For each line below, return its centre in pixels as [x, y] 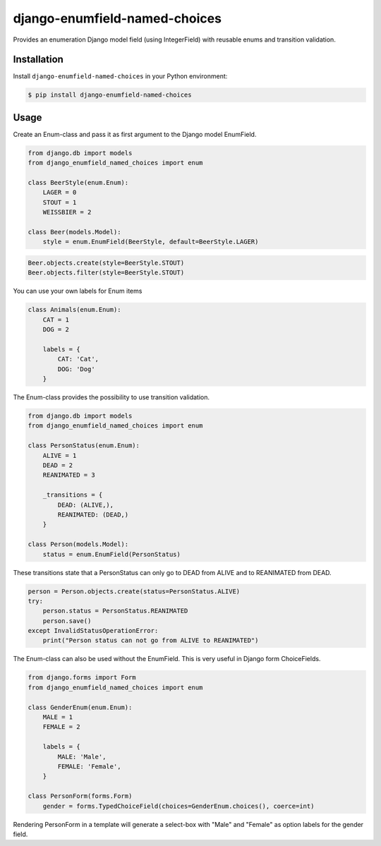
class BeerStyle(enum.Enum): [78, 183]
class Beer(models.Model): [74, 232]
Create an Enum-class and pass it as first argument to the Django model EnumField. [135, 134]
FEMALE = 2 [61, 727]
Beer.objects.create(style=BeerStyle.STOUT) [106, 263]
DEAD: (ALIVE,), [86, 505]
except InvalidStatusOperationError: [93, 631]
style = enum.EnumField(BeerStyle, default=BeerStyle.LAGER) [151, 242]
